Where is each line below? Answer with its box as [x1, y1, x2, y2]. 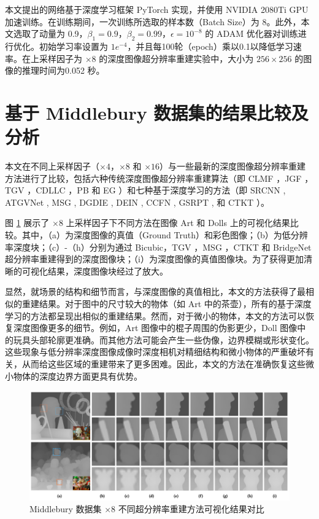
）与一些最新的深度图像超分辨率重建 [159, 160, 306, 173]
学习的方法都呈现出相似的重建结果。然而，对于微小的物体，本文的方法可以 [5, 309, 306, 322]
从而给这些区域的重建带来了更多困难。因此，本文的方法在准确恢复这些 [21, 357, 306, 370]
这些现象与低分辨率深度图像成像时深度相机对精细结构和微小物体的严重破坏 [5, 345, 306, 358]
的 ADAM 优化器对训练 [205, 27, 298, 40]
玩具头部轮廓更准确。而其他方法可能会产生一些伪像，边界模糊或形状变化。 [13, 333, 314, 346]
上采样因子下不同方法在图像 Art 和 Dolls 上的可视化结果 [66, 216, 290, 229]
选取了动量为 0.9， [13, 27, 88, 40]
